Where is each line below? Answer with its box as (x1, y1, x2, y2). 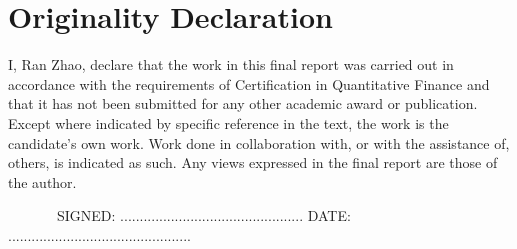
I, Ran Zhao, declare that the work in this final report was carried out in (8, 54, 454, 75)
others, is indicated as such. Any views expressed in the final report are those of (8, 152, 498, 173)
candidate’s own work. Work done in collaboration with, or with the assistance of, (8, 132, 510, 153)
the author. (8, 171, 77, 192)
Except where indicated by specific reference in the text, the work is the (8, 112, 449, 133)
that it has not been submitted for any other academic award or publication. (8, 93, 478, 114)
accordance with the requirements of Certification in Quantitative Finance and (8, 73, 490, 94)
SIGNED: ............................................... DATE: (56, 205, 351, 226)
